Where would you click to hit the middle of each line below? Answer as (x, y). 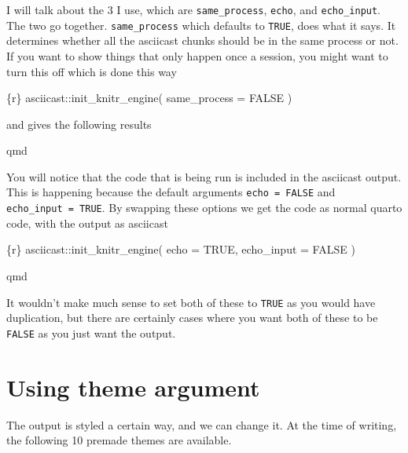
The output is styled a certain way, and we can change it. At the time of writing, (202, 424)
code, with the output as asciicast (87, 223)
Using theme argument (133, 387)
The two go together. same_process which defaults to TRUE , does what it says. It (201, 25)
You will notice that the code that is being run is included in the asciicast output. (204, 176)
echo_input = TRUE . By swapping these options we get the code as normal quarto (204, 208)
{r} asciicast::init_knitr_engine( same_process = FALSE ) (149, 98)
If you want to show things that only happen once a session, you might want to (197, 55)
